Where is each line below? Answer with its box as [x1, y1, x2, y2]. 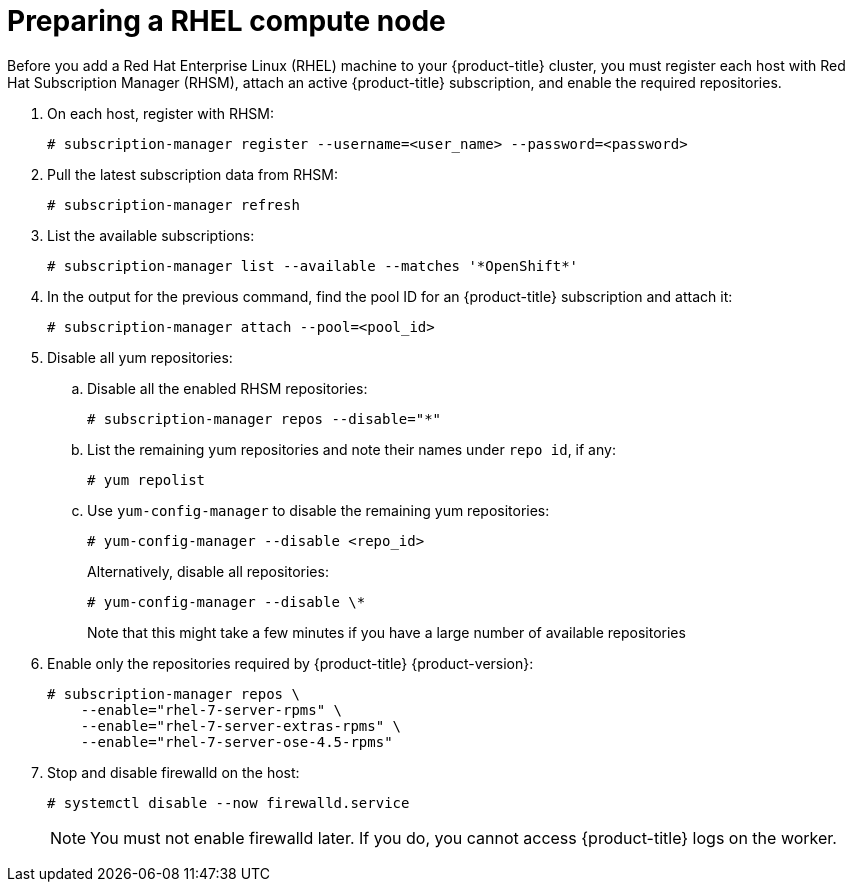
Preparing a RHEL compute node [7, 4, 446, 38]
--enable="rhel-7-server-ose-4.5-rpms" [80, 733, 393, 750]
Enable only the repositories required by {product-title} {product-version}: [47, 654, 534, 672]
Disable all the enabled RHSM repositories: [87, 379, 368, 397]
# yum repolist [87, 471, 206, 488]
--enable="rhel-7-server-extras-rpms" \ [80, 717, 402, 734]
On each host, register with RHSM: [47, 104, 275, 122]
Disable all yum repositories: [47, 348, 233, 366]
